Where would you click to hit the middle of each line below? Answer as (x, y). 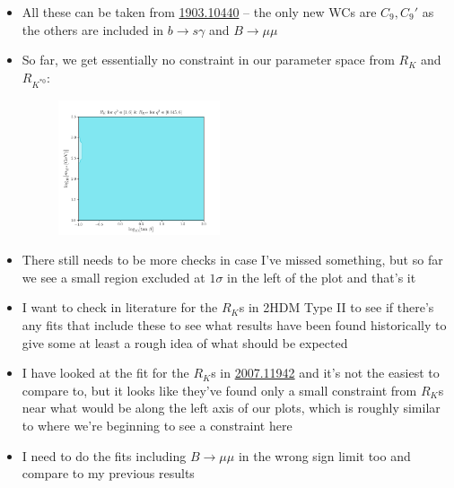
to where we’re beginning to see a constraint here (157, 425)
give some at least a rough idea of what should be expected (185, 342)
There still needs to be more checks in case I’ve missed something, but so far (232, 260)
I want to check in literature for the (120, 307)
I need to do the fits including (104, 455)
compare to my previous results (108, 473)
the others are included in (93, 29)
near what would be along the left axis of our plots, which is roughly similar (231, 408)
